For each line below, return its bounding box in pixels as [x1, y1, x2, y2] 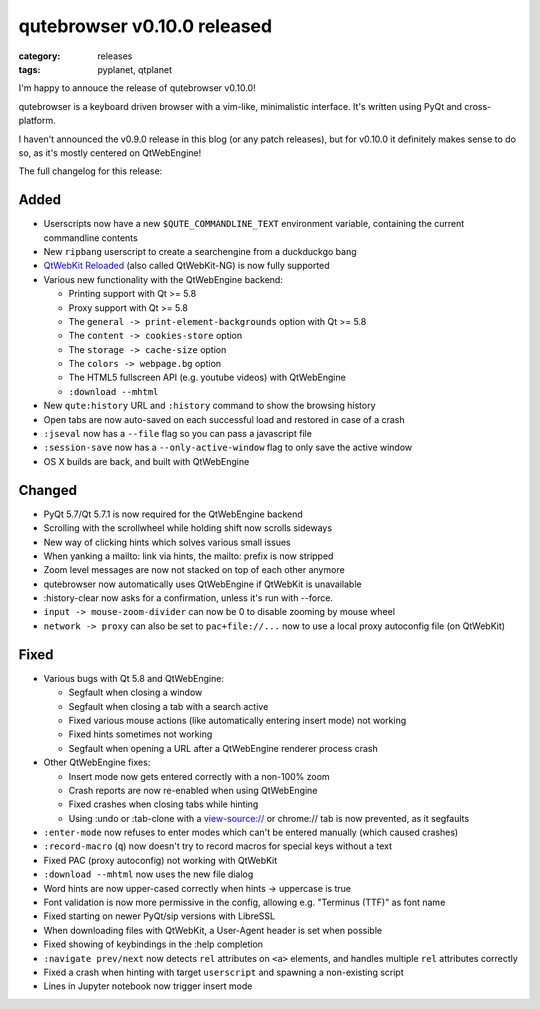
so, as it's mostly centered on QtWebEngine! [18, 146, 202, 159]
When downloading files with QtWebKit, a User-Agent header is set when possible [43, 924, 383, 936]
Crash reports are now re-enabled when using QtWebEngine [68, 784, 318, 796]
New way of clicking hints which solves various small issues [43, 536, 292, 548]
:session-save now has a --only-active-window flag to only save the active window [43, 441, 413, 454]
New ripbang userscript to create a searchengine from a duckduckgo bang [43, 245, 357, 257]
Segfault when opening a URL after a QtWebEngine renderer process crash [68, 742, 379, 754]
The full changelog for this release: [18, 165, 163, 177]
